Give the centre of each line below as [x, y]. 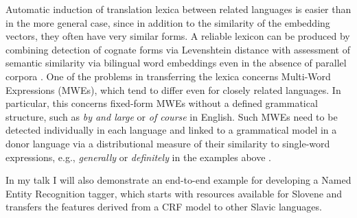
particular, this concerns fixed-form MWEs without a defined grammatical [162, 103]
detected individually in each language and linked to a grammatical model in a [171, 130]
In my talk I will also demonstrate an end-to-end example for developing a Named [178, 180]
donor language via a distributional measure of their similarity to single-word [168, 143]
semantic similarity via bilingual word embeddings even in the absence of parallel [176, 63]
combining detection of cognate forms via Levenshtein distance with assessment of [178, 49]
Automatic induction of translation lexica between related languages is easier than [178, 9]
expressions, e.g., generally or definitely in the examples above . [138, 157]
